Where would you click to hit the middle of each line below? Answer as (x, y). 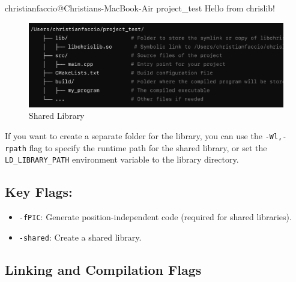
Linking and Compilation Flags (103, 269)
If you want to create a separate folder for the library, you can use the (134, 135)
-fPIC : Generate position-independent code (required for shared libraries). (155, 217)
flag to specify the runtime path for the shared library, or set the (148, 147)
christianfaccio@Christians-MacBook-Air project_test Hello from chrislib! (140, 8)
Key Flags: (39, 192)
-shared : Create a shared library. (80, 237)
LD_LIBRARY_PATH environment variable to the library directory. (122, 159)
